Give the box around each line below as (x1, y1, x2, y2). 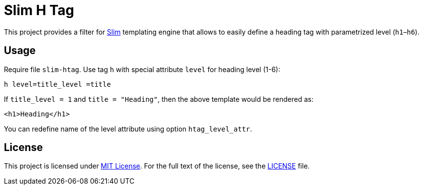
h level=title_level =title (4, 80, 111, 88)
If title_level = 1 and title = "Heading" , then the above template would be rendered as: (4, 94, 314, 103)
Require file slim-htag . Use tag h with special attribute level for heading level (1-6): (4, 65, 281, 74)
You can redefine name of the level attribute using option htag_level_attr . (4, 124, 252, 133)
